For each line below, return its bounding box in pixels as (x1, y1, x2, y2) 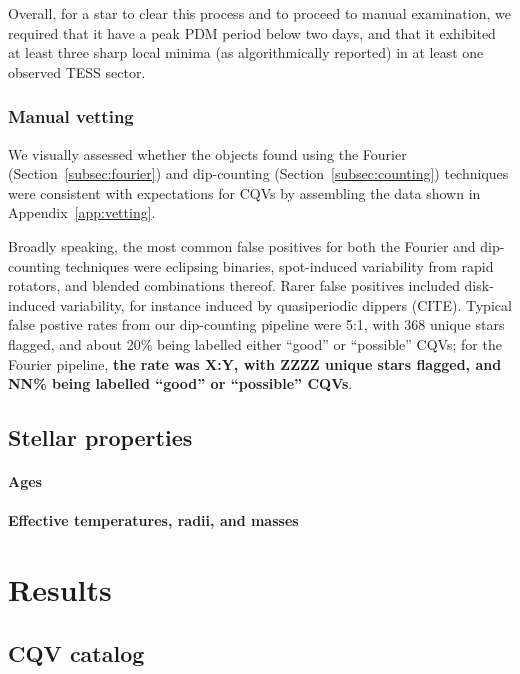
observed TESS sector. (8, 61, 146, 82)
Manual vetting (8, 104, 134, 129)
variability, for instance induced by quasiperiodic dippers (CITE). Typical (60, 294, 512, 315)
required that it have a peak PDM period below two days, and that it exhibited (8, 22, 496, 43)
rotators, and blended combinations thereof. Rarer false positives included (8, 275, 460, 296)
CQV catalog (8, 637, 145, 668)
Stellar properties (8, 422, 193, 453)
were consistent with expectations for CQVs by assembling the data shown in (8, 182, 481, 203)
